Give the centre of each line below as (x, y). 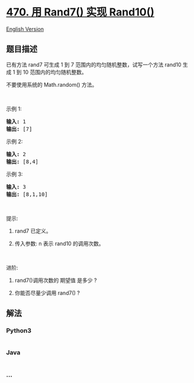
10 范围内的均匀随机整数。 (55, 72)
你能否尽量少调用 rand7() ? (47, 293)
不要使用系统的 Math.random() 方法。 (52, 84)
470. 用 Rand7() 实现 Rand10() (80, 12)
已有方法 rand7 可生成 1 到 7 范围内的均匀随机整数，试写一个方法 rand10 (94, 64)
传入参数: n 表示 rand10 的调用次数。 (59, 243)
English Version (25, 29)
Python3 (19, 331)
